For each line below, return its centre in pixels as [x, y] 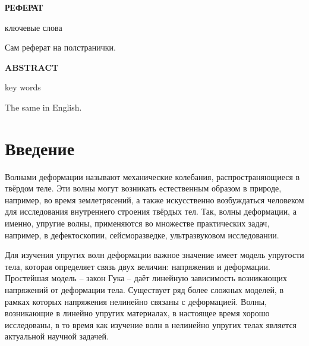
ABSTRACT [32, 67]
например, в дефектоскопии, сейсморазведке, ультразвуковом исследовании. [142, 235]
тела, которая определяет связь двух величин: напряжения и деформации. [138, 266]
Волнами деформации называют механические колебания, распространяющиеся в [152, 176]
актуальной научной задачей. [57, 336]
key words [23, 87]
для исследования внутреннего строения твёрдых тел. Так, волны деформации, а [151, 211]
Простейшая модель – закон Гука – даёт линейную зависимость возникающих [146, 278]
